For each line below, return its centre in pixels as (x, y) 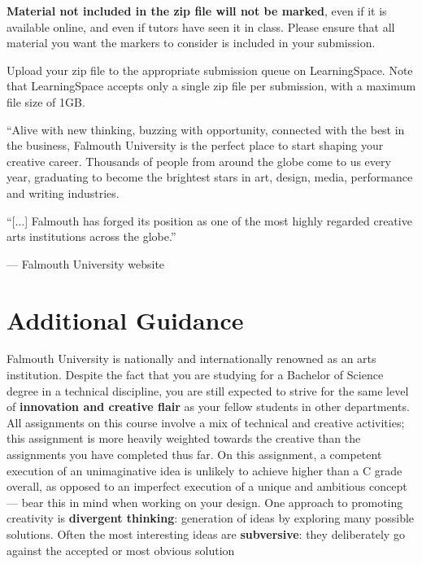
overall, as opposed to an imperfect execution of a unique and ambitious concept (207, 486)
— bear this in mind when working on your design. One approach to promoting (205, 502)
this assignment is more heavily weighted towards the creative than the (184, 438)
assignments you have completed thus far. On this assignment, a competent (194, 454)
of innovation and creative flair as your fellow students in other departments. (208, 407)
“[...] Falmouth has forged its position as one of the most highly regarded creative (209, 220)
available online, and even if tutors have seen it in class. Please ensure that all (201, 26)
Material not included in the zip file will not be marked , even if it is (197, 11)
